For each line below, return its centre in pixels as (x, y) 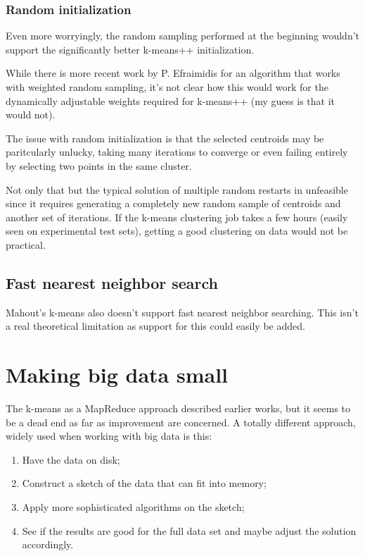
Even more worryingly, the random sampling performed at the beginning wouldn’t (183, 36)
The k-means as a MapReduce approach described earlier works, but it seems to (178, 408)
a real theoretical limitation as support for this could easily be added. (155, 326)
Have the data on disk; (71, 459)
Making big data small (117, 375)
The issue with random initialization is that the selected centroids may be (165, 138)
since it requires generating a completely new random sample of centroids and (173, 203)
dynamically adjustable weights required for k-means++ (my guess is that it (171, 100)
